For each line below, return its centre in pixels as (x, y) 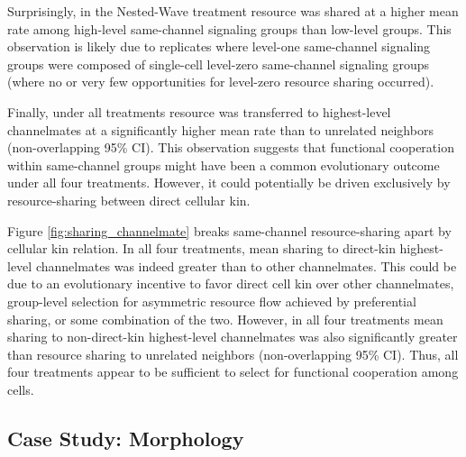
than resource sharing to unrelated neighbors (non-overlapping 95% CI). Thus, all (233, 354)
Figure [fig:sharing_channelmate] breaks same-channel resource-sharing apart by (229, 230)
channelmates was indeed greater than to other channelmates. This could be (246, 265)
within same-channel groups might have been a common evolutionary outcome (224, 165)
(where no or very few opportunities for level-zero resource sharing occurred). (221, 82)
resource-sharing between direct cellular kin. (129, 200)
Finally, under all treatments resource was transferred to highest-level (199, 111)
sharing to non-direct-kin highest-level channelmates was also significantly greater (233, 337)
